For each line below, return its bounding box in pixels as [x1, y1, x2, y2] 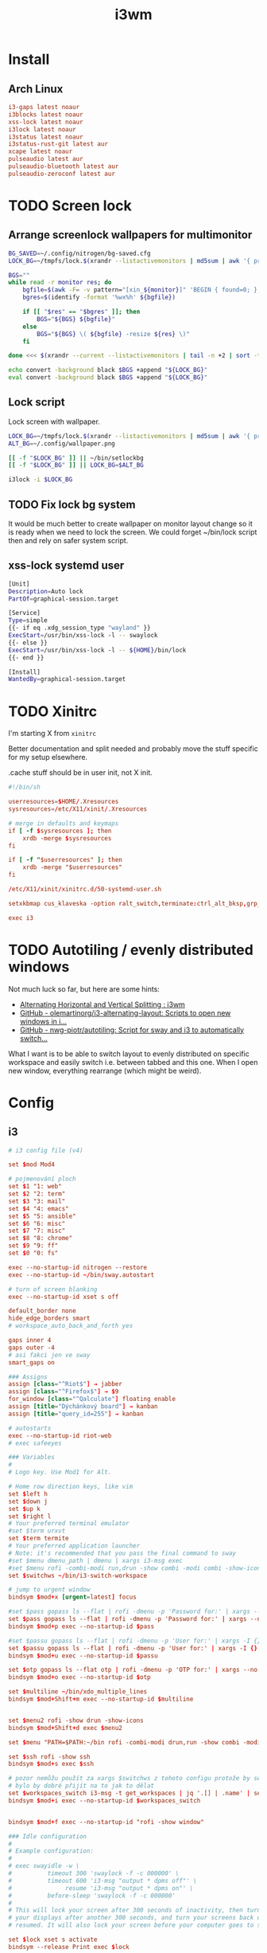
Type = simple [8, 616, 48, 624]
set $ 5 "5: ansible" [8, 1212, 77, 1220]
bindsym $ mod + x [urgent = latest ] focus [8, 1593, 137, 1602]
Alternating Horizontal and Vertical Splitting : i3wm [19, 1000, 185, 1009]
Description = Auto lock [8, 587, 83, 595]
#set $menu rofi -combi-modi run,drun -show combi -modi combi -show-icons [8, 1564, 265, 1572]
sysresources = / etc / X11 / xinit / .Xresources [8, 805, 148, 813]
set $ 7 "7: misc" [8, 1227, 66, 1235]
